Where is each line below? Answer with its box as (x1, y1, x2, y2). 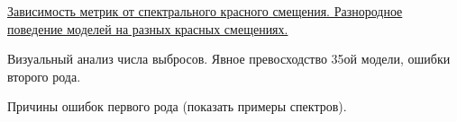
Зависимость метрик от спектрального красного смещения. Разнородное (7, 2, 403, 20)
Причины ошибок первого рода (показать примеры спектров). (7, 97, 347, 116)
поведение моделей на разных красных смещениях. (7, 19, 288, 38)
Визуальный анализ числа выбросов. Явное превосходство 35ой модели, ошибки (7, 49, 451, 68)
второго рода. (7, 66, 81, 85)
